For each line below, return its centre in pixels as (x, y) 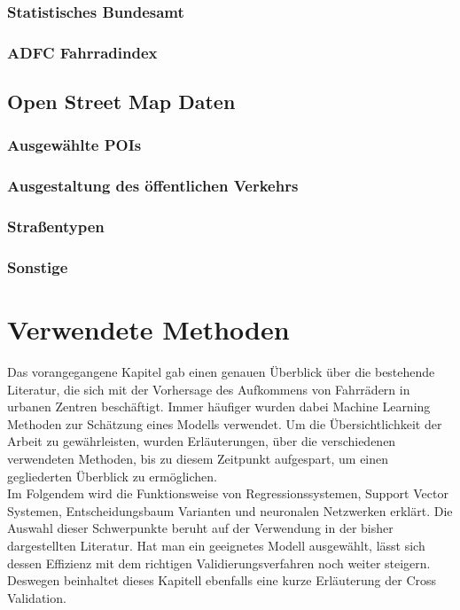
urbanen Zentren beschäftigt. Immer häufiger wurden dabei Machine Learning (219, 407)
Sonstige (38, 266)
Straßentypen (56, 227)
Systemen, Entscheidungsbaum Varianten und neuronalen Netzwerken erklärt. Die (230, 510)
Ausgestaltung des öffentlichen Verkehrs (153, 186)
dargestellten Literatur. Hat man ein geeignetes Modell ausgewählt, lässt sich (216, 545)
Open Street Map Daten (121, 102)
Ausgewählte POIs (74, 145)
